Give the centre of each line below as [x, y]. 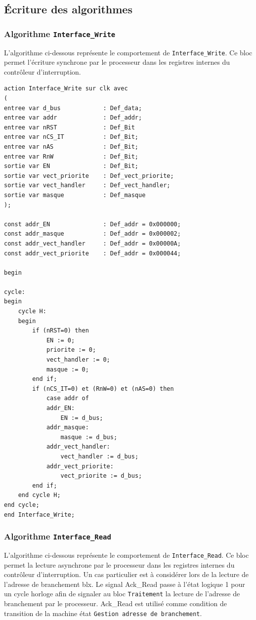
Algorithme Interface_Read [58, 536]
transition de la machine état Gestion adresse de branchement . [103, 613]
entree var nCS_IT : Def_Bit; [71, 137]
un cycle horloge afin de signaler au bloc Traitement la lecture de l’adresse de [122, 594]
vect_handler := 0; [78, 360]
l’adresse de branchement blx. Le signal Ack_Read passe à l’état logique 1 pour [125, 584]
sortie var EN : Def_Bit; [71, 166]
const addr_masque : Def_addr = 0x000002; [92, 234]
